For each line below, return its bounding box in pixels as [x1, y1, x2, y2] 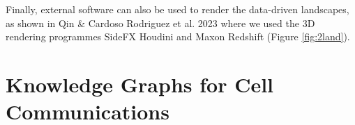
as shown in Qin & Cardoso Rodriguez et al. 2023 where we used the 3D [6, 15, 315, 30]
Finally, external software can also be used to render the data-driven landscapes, [6, 2, 349, 16]
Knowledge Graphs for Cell [6, 69, 274, 98]
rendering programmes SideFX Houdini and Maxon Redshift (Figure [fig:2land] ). [6, 29, 350, 44]
